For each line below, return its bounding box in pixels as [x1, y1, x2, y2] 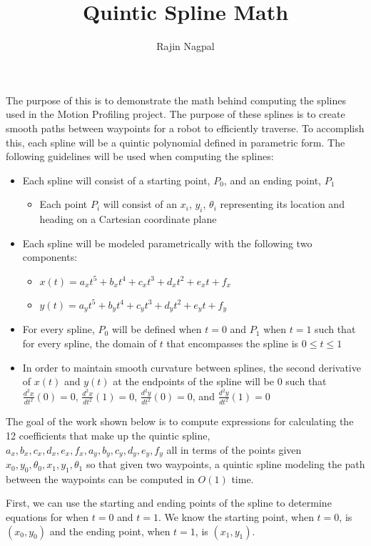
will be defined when [111, 322, 202, 337]
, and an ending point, [223, 172, 321, 187]
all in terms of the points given [166, 442, 302, 457]
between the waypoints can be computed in [6, 471, 195, 486]
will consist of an [103, 197, 178, 212]
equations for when [6, 510, 89, 525]
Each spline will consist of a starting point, [22, 172, 210, 187]
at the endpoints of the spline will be [113, 374, 274, 389]
